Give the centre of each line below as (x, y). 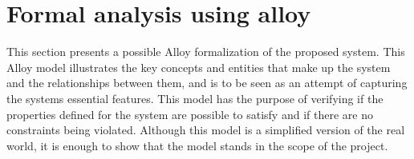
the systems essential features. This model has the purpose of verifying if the (195, 98)
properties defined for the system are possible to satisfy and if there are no (190, 114)
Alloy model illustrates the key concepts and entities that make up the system (199, 67)
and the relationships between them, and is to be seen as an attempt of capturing (207, 83)
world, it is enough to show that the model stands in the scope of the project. (197, 145)
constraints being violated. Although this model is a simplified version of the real (206, 130)
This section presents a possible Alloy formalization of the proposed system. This (206, 52)
